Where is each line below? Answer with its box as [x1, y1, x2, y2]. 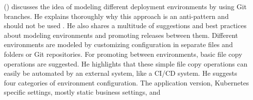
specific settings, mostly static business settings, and [4, 87, 161, 97]
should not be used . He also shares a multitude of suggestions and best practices [4, 20, 247, 31]
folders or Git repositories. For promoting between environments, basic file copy [4, 49, 242, 59]
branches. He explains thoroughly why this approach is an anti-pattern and [4, 11, 229, 21]
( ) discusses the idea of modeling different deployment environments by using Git [4, 1, 247, 11]
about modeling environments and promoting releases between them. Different [4, 30, 238, 40]
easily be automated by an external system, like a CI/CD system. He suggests [4, 68, 237, 78]
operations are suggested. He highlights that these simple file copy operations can [4, 58, 248, 68]
